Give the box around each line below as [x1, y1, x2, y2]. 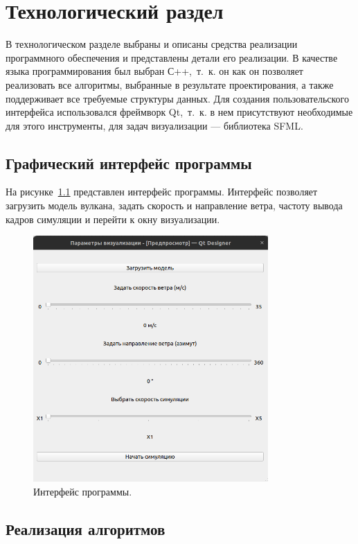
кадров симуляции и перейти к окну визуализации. [6, 211, 220, 226]
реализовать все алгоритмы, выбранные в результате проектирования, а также [6, 77, 334, 91]
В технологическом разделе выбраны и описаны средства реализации [6, 37, 298, 51]
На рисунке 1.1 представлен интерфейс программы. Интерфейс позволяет [6, 184, 318, 199]
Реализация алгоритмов [6, 518, 165, 539]
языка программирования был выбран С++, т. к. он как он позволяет [6, 64, 303, 78]
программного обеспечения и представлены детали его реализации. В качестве [6, 50, 338, 64]
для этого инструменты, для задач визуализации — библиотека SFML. [6, 118, 303, 132]
